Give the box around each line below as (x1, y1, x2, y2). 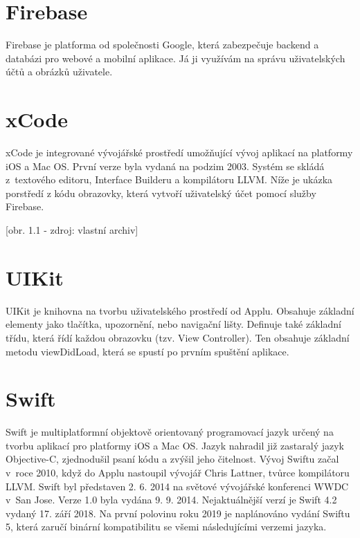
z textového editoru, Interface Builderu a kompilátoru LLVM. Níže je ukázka (6, 172, 333, 187)
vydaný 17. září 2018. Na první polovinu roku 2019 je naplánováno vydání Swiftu (6, 505, 350, 520)
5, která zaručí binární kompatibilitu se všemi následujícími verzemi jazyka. (6, 519, 327, 534)
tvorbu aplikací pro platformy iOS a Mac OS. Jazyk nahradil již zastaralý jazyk (6, 438, 344, 452)
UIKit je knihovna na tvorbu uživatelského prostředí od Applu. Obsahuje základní (6, 303, 354, 317)
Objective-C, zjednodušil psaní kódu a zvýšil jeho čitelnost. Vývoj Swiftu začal (6, 452, 339, 466)
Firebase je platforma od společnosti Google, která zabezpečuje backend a (6, 37, 319, 52)
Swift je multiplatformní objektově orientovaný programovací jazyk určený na (6, 425, 334, 439)
